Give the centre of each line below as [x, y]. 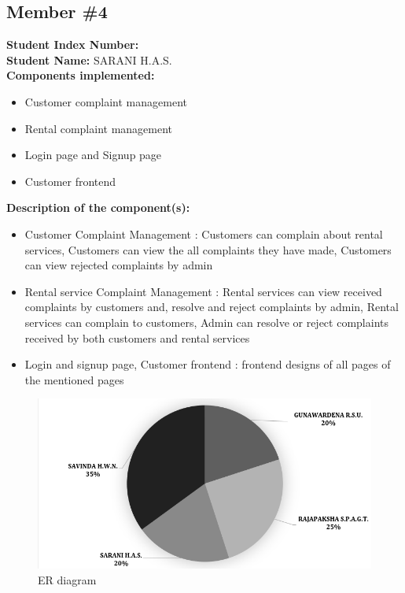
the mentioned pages [74, 379]
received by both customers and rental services [137, 337]
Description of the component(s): [98, 208]
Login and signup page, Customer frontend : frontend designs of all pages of [208, 364]
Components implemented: [81, 75]
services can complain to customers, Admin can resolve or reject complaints [206, 322]
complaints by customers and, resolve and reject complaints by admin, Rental [212, 307]
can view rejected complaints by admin [119, 265]
